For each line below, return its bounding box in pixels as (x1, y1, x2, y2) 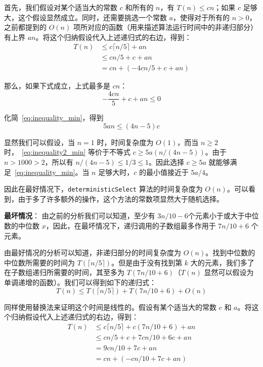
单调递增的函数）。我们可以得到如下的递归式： (4, 277, 156, 287)
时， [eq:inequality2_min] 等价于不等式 (4, 147, 131, 157)
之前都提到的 (4, 22, 47, 32)
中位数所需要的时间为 (4, 257, 75, 267)
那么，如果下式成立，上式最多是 (4, 80, 110, 91)
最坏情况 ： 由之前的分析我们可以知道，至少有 (4, 210, 155, 221)
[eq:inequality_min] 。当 (15, 166, 90, 177)
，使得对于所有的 (173, 12, 230, 22)
